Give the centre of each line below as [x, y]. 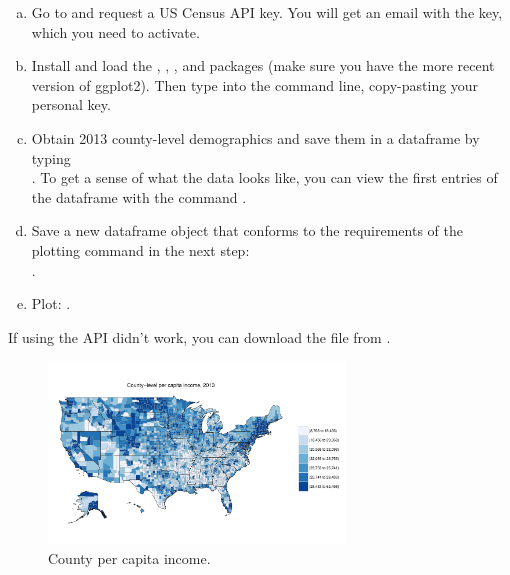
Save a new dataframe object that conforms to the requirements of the [247, 230]
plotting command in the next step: [140, 249]
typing [51, 157]
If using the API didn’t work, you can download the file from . [199, 336]
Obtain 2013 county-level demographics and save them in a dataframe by [255, 137]
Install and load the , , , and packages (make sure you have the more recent [263, 65]
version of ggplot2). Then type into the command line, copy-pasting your [255, 84]
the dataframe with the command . [139, 196]
